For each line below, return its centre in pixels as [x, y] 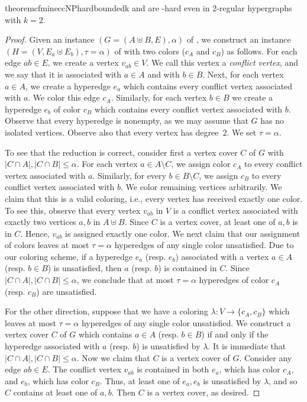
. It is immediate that [247, 346]
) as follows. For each [259, 51]
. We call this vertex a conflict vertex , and [222, 62]
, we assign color [201, 164]
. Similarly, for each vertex [159, 97]
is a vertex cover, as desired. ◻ [203, 392]
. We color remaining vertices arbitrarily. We [201, 187]
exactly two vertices [41, 222]
